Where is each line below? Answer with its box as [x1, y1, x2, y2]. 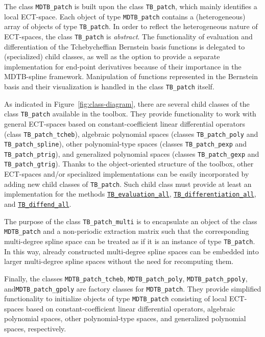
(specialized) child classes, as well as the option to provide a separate [4, 51, 220, 62]
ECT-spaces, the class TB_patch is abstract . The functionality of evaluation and [4, 31, 253, 41]
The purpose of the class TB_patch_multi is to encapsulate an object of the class [4, 215, 257, 226]
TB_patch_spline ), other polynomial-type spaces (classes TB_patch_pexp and [4, 138, 247, 149]
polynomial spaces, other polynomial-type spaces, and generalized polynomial [4, 313, 246, 324]
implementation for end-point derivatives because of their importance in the [4, 61, 242, 71]
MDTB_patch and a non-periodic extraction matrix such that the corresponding [4, 226, 249, 236]
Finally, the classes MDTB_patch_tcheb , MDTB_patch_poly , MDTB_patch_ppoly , [4, 273, 248, 283]
